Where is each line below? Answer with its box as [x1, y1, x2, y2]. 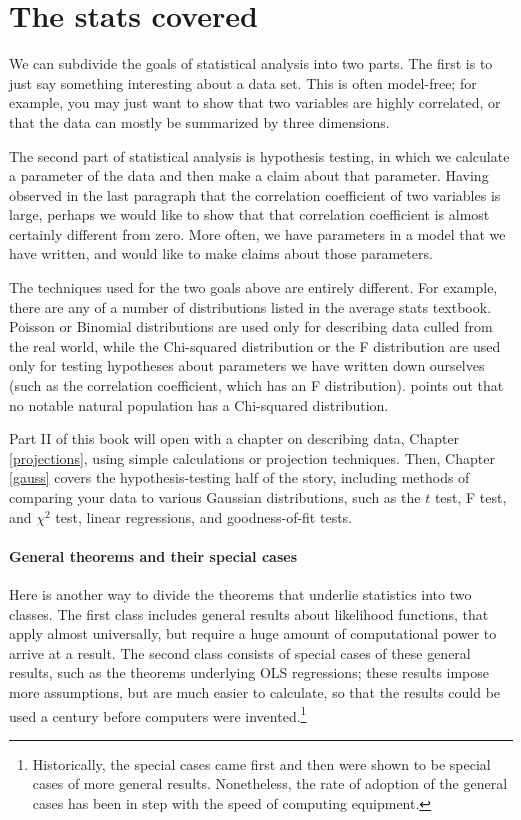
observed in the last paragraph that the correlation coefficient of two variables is [9, 184, 501, 205]
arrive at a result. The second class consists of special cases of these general [9, 642, 471, 663]
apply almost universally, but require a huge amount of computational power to [9, 623, 497, 644]
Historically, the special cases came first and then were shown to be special [32, 753, 491, 774]
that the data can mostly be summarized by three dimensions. [9, 111, 390, 132]
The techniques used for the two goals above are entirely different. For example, [9, 277, 498, 298]
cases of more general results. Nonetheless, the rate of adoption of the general [32, 773, 508, 794]
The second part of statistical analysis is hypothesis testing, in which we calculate [9, 145, 510, 166]
